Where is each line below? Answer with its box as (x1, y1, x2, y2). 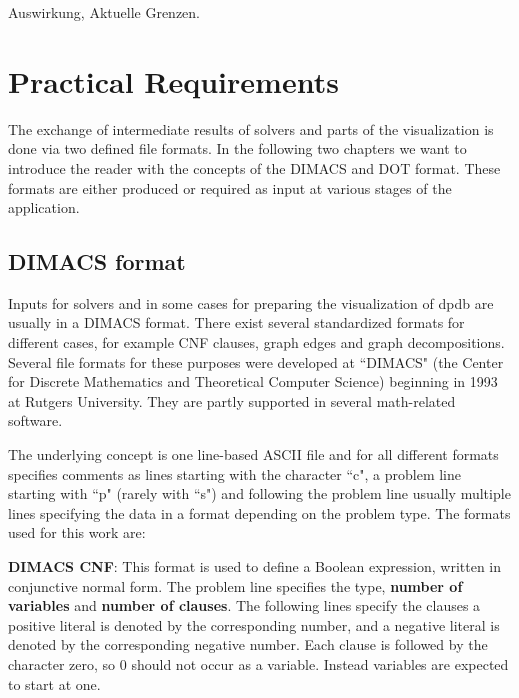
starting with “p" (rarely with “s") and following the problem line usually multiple (8, 483, 511, 504)
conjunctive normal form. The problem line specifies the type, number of (8, 575, 463, 596)
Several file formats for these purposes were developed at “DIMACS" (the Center (8, 351, 504, 372)
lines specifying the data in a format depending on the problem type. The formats (8, 502, 511, 523)
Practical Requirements (8, 60, 339, 101)
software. (8, 410, 63, 431)
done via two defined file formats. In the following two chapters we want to (8, 138, 467, 159)
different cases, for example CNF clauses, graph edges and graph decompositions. (8, 332, 505, 353)
